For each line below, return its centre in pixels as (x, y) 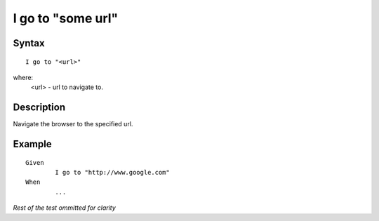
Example (32, 144)
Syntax (29, 43)
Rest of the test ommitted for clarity (64, 208)
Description (39, 108)
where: (23, 77)
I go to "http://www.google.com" (112, 173)
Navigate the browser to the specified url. (73, 124)
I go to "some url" (66, 18)
